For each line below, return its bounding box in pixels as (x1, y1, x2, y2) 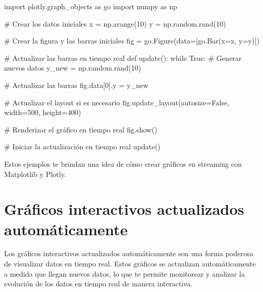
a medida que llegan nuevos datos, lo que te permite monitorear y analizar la (4, 268, 245, 279)
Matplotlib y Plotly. (4, 168, 66, 179)
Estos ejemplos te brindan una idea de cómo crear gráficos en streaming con (4, 158, 242, 169)
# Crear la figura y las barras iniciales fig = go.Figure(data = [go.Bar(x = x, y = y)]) (4, 35, 259, 46)
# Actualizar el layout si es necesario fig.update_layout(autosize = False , (4, 97, 229, 107)
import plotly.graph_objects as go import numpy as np (4, 1, 177, 11)
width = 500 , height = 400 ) (4, 107, 81, 118)
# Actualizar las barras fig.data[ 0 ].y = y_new (4, 79, 149, 90)
